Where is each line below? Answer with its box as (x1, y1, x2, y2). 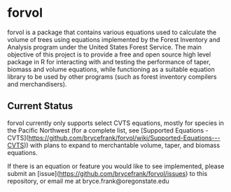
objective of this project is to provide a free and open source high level (7, 50, 211, 59)
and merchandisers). (7, 80, 67, 88)
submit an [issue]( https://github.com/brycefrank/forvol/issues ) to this (7, 169, 208, 177)
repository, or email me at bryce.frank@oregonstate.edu (7, 177, 169, 185)
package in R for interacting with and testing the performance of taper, (7, 57, 211, 66)
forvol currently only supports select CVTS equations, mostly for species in (7, 119, 224, 127)
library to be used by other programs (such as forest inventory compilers (7, 72, 217, 81)
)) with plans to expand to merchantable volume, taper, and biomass (23, 141, 220, 149)
